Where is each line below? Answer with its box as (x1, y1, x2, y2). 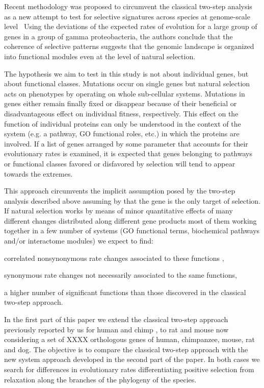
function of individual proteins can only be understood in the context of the (4, 118, 241, 129)
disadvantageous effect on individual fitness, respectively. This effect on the (4, 108, 239, 118)
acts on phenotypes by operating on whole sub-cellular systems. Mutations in (4, 88, 245, 99)
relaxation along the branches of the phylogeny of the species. (4, 374, 197, 384)
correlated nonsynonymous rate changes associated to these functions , (4, 252, 224, 263)
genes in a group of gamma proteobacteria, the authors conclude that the (4, 31, 233, 41)
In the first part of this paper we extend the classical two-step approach (4, 314, 228, 325)
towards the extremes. (4, 168, 73, 179)
